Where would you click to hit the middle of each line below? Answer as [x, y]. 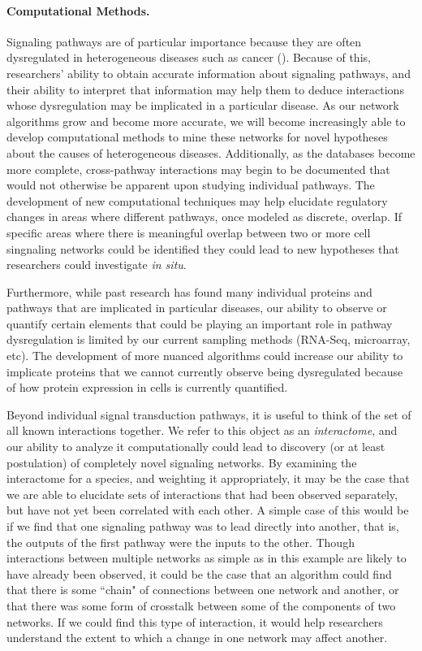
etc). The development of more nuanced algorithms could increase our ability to [205, 356]
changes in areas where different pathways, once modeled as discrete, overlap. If [205, 217]
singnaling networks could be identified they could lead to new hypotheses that [203, 248]
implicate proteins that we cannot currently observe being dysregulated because [205, 371]
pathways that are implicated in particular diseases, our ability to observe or [197, 308]
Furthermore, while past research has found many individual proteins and [189, 291]
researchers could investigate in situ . [97, 265]
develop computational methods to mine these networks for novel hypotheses [197, 137]
